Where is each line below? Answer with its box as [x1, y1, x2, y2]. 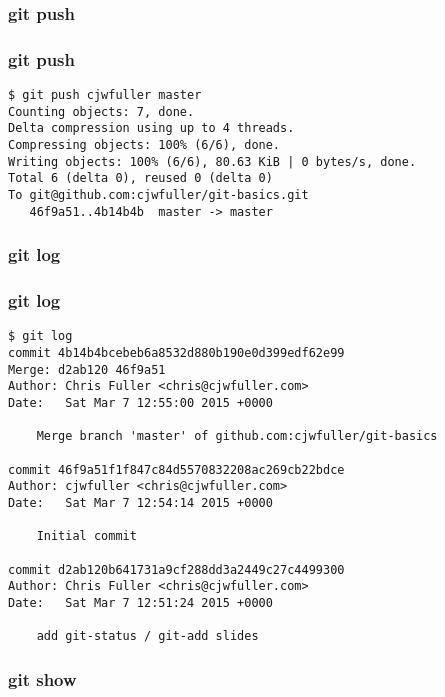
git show [8, 666, 77, 691]
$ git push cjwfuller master [8, 88, 202, 103]
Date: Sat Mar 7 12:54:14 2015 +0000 [8, 495, 273, 510]
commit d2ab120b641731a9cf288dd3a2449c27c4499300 [8, 562, 345, 577]
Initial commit [36, 529, 137, 544]
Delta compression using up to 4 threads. [8, 121, 295, 136]
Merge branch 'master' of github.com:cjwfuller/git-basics [36, 429, 438, 444]
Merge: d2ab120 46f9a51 [8, 362, 166, 377]
